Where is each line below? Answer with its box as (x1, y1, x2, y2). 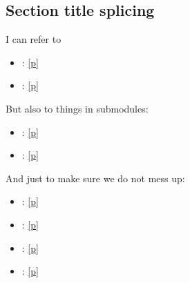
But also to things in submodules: (6, 101, 149, 115)
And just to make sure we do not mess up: (6, 170, 185, 185)
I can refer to (6, 32, 61, 46)
